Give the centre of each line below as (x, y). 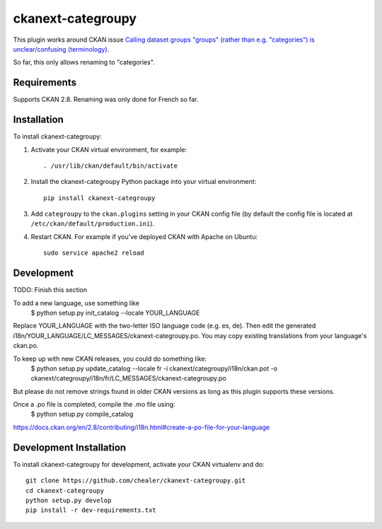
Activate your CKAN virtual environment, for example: (109, 149)
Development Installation (70, 447)
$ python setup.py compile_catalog (82, 414)
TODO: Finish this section (50, 290)
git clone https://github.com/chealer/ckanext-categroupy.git (136, 481)
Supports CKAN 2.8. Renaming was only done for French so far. (106, 100)
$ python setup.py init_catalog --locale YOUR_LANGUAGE (115, 313)
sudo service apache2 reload (94, 253)
